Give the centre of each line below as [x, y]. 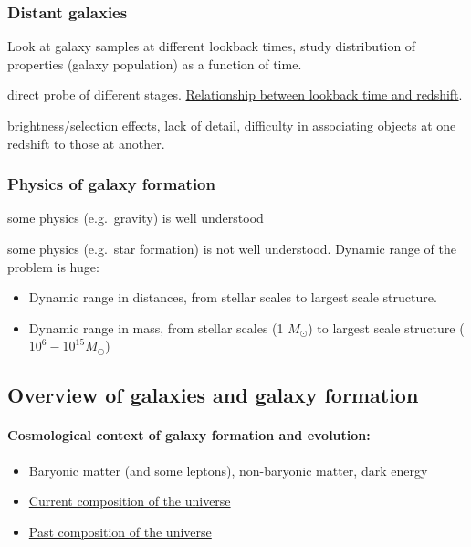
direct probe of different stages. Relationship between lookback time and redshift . [235, 95]
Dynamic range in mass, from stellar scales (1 [156, 327]
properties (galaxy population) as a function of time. [155, 63]
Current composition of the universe [130, 501]
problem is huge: [53, 266]
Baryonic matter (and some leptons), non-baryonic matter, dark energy [228, 470]
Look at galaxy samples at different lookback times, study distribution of [212, 46]
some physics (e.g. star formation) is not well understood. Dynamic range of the [232, 248]
